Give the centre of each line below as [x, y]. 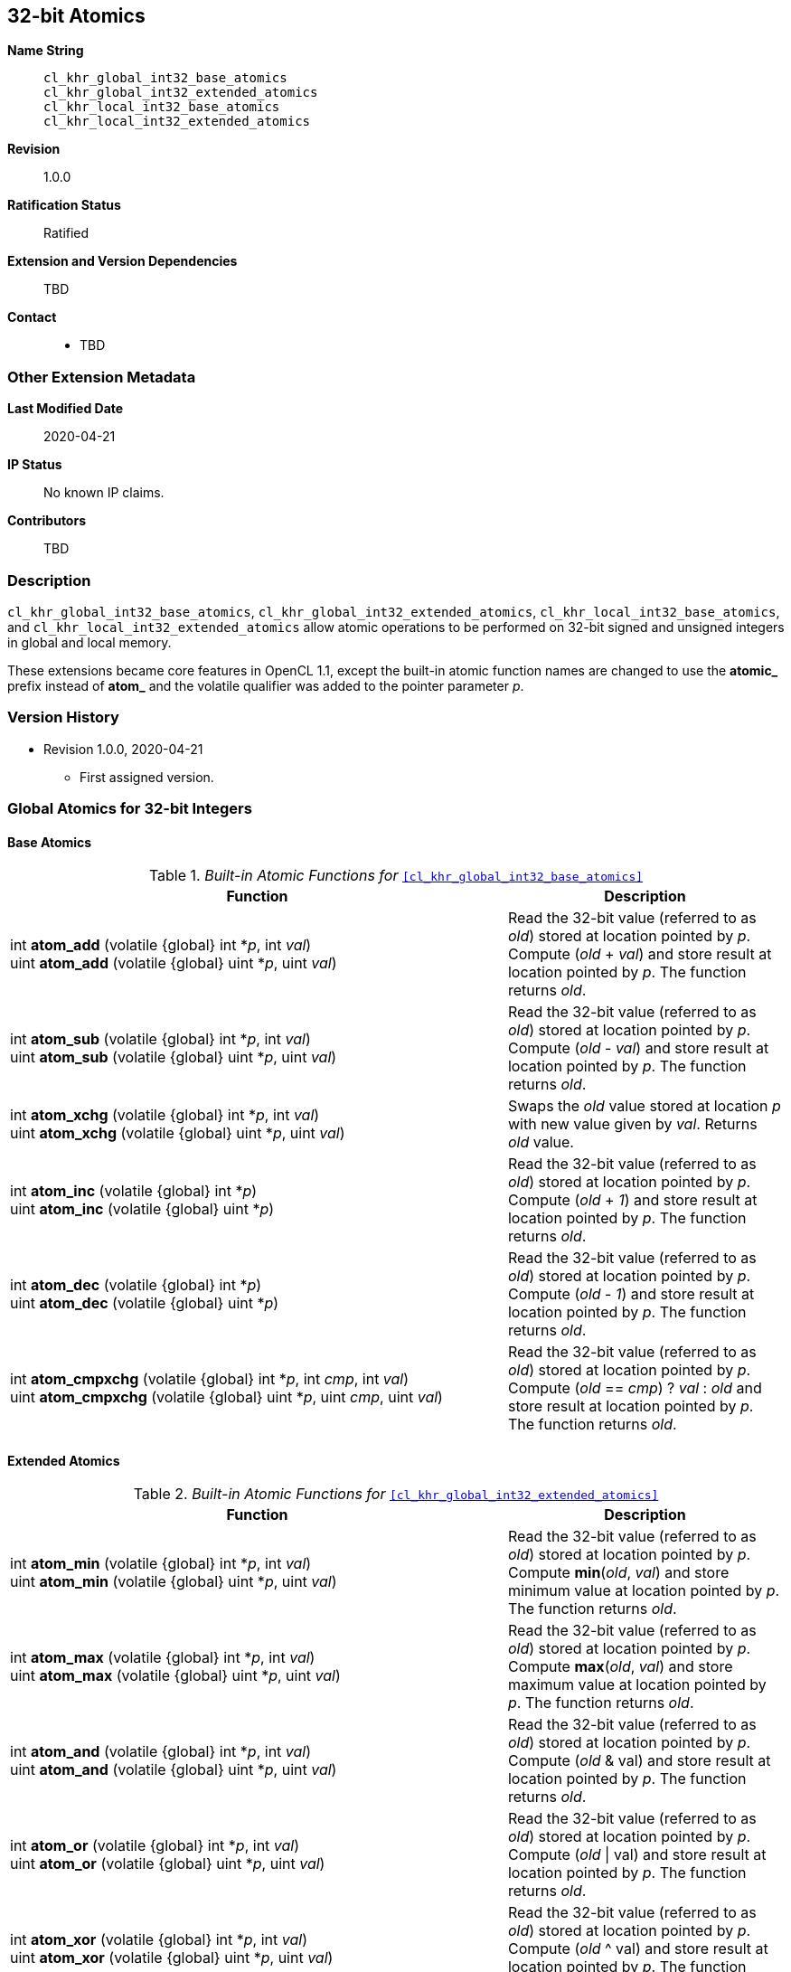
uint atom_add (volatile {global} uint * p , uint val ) [174, 963]
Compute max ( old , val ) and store [620, 1667]
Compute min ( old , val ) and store [618, 1573]
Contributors [47, 521]
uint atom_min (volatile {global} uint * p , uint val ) [174, 1582]
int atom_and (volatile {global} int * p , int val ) [161, 1752]
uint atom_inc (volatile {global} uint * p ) [142, 1209]
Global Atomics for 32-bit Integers [130, 809]
